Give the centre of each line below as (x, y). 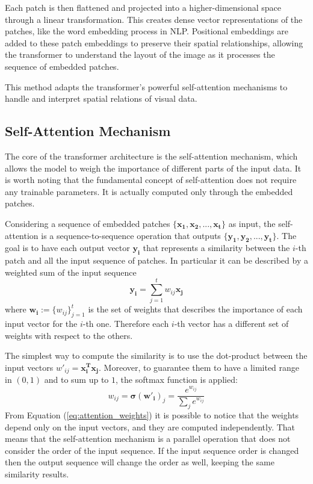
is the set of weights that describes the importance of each (195, 309)
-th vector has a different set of (231, 324)
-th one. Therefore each (126, 324)
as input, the (252, 223)
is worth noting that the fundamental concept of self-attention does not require (151, 180)
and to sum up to (76, 380)
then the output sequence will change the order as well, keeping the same (140, 462)
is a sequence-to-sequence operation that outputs (131, 235)
